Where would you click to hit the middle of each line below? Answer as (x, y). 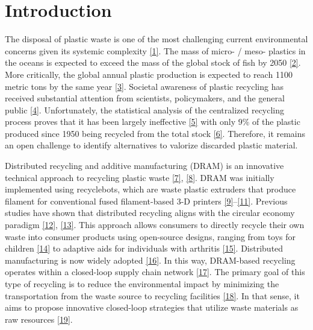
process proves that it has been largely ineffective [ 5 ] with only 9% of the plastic (153, 122)
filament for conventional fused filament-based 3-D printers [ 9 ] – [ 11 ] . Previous (146, 201)
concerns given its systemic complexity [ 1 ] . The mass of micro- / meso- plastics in (155, 50)
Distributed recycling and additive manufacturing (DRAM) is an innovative (144, 166)
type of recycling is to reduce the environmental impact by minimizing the (142, 284)
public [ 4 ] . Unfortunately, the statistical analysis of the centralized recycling (145, 109)
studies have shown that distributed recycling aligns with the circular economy (150, 213)
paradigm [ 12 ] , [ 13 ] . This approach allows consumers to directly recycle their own (155, 225)
